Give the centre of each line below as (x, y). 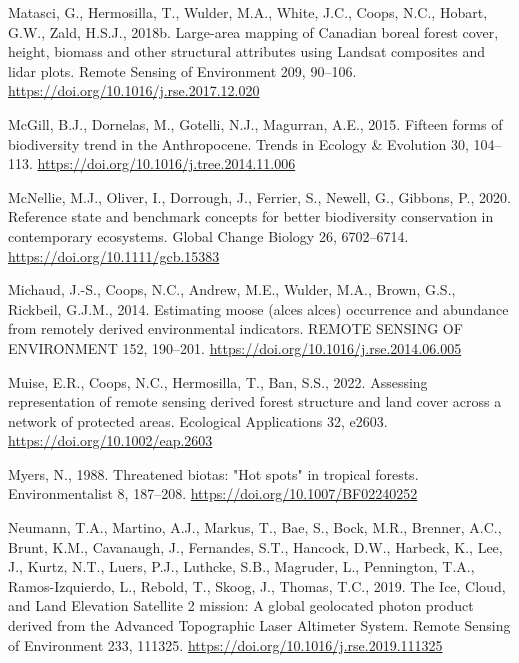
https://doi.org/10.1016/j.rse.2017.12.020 (134, 90)
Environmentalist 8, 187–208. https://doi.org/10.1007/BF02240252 (213, 493)
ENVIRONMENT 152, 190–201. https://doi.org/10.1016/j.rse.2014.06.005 (235, 347)
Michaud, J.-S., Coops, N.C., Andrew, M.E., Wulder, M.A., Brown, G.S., (232, 289)
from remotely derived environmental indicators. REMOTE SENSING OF (235, 328)
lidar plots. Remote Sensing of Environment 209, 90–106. (182, 70)
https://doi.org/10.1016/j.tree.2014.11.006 (166, 163)
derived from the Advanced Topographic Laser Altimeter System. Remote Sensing (259, 625)
